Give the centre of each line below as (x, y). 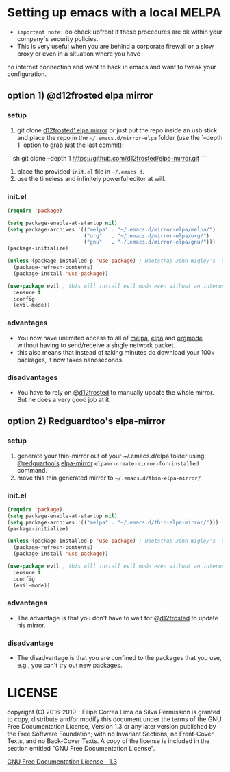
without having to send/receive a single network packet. (96, 345)
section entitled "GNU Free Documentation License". (81, 749)
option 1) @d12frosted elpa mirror (80, 96)
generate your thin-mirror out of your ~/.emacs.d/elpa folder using (111, 456)
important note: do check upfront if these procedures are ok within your (119, 32)
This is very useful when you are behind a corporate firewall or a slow (115, 46)
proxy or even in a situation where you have (78, 54)
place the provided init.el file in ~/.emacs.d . (81, 171)
